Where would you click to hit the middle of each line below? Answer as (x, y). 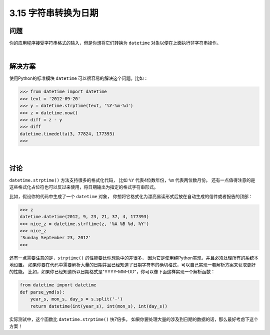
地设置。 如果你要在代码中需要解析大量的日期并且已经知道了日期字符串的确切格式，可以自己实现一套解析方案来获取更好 (132, 265)
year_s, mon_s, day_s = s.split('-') (76, 299)
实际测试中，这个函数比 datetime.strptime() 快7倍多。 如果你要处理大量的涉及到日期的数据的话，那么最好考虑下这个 (134, 319)
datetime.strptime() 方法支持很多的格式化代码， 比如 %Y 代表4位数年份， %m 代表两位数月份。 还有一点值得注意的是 (132, 180)
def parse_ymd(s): (42, 292)
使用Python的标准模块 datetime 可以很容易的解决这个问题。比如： (79, 78)
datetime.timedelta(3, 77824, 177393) (67, 134)
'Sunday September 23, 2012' (55, 238)
